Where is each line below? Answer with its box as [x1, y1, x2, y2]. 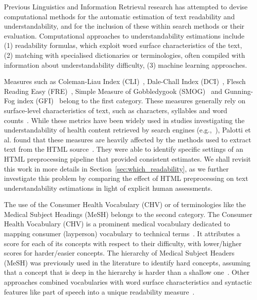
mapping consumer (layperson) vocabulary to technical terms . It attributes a [4, 228, 240, 239]
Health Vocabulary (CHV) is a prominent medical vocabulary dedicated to [4, 218, 230, 229]
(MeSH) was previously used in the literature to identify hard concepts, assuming [4, 257, 251, 267]
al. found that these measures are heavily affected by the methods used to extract [4, 134, 252, 144]
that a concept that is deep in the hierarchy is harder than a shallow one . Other [4, 267, 250, 277]
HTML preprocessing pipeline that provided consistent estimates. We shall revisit [4, 153, 251, 164]
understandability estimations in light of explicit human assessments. [4, 182, 213, 193]
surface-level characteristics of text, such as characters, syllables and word [4, 105, 227, 115]
